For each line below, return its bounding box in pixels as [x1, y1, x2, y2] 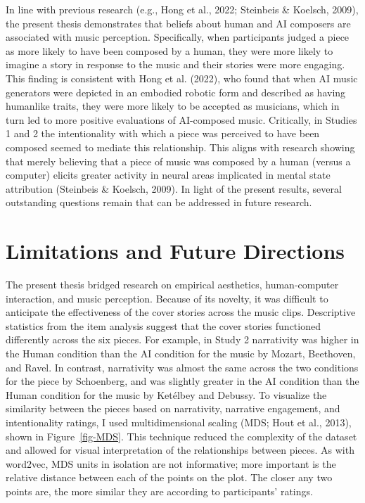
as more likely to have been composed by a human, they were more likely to [6, 43, 333, 58]
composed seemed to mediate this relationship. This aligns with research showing [6, 139, 355, 154]
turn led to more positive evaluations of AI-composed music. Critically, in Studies [6, 112, 357, 127]
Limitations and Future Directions [6, 236, 345, 265]
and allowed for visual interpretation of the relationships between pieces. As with [6, 442, 354, 457]
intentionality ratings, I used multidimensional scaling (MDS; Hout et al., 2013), [6, 414, 352, 429]
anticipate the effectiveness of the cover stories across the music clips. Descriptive [6, 305, 356, 319]
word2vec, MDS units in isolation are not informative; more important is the [6, 456, 336, 471]
